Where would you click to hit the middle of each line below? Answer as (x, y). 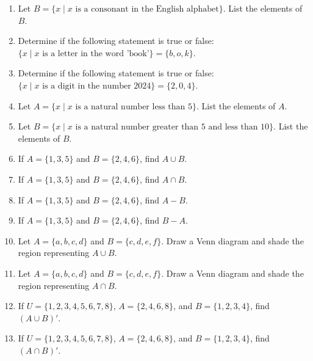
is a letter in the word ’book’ (96, 53)
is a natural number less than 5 (134, 107)
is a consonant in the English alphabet (147, 9)
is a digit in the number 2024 (97, 86)
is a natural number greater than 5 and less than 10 (172, 127)
